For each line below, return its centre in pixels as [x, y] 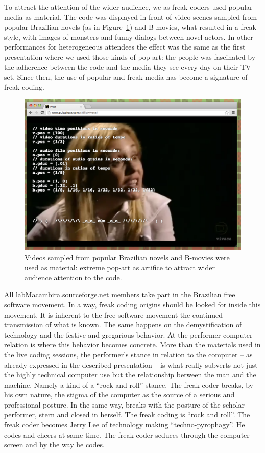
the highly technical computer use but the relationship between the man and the [130, 375]
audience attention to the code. [73, 277]
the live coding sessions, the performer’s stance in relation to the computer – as [128, 354]
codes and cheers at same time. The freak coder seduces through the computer [127, 434]
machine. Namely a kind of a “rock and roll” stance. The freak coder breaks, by [129, 384]
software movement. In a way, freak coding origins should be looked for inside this [132, 304]
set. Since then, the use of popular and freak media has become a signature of [126, 77]
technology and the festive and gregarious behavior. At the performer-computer [128, 334]
